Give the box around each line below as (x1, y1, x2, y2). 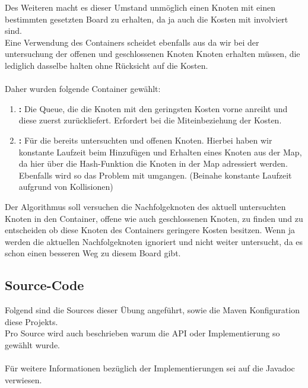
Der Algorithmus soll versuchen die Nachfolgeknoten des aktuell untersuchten (5, 200, 286, 212)
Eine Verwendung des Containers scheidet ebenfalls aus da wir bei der (5, 36, 259, 48)
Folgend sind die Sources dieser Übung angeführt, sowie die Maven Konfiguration (5, 304, 300, 316)
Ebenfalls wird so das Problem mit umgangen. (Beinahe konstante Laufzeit (18, 168, 292, 181)
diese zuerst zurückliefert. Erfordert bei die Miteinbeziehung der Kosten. (18, 114, 282, 126)
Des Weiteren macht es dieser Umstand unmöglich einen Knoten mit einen (5, 1, 275, 13)
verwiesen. (5, 373, 42, 386)
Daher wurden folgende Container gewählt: (5, 82, 161, 95)
